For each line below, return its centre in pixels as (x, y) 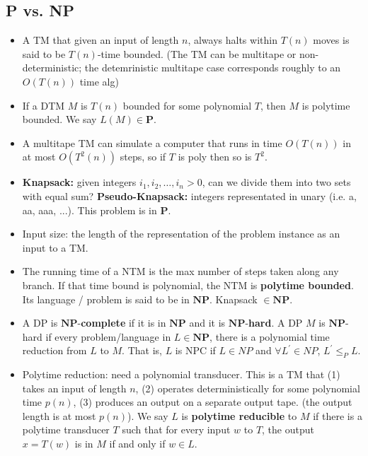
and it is (207, 323)
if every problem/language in (108, 336)
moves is (331, 40)
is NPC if (195, 350)
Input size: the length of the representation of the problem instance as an (181, 234)
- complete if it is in (122, 323)
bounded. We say (59, 119)
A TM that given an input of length (100, 40)
